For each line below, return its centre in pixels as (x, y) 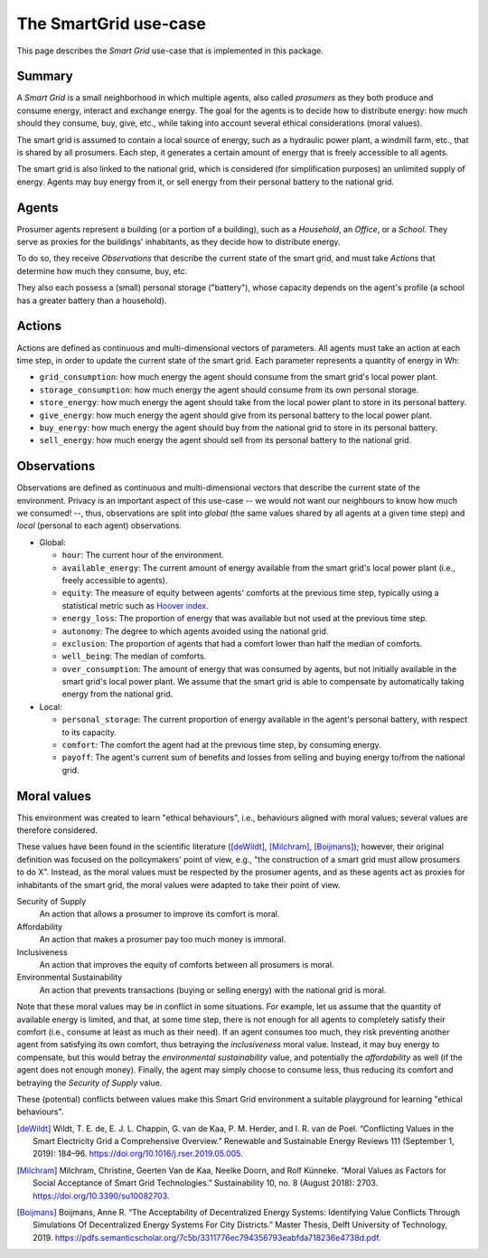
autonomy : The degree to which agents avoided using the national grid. (195, 631)
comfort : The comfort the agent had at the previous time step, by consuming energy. (221, 745)
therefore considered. (57, 830)
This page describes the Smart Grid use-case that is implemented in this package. (170, 51)
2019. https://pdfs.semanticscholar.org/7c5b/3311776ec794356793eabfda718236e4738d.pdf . (207, 1237)
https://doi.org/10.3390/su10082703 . (101, 1196)
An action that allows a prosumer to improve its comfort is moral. (160, 914)
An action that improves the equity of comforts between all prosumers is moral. (187, 965)
